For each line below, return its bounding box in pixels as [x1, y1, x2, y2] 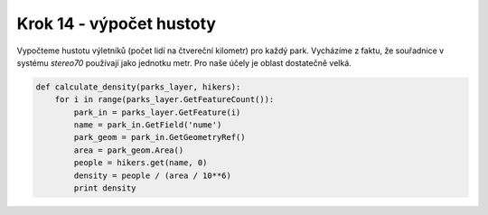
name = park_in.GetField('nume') [73, 120, 222, 130]
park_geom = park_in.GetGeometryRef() [73, 132, 246, 143]
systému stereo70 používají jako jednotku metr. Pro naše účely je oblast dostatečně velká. [16, 57, 352, 68]
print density [73, 183, 136, 193]
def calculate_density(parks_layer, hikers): [35, 81, 241, 92]
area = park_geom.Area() [73, 145, 184, 155]
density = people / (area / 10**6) [73, 170, 232, 181]
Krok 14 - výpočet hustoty [16, 14, 217, 33]
